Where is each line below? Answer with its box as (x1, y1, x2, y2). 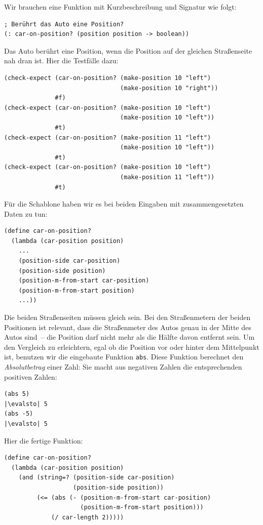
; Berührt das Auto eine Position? (4, 20, 124, 28)
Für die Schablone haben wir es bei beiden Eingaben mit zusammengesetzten (4, 198, 244, 209)
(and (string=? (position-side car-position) (18, 474, 175, 481)
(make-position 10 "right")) (120, 84, 218, 92)
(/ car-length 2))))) (51, 513, 124, 521)
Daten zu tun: (4, 208, 48, 219)
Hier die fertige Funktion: (4, 435, 83, 446)
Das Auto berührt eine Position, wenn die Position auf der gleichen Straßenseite (4, 45, 252, 56)
